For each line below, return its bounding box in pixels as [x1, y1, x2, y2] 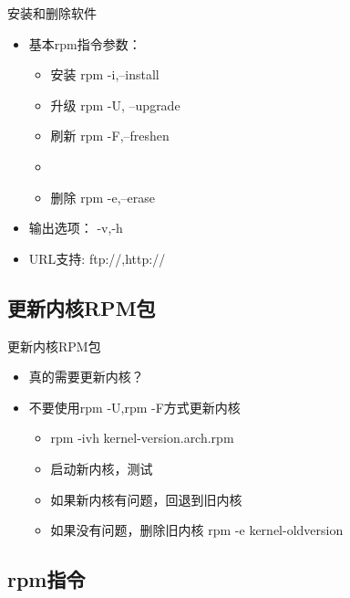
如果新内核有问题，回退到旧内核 [50, 489, 242, 509]
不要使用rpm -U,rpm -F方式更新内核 [28, 397, 241, 416]
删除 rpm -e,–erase [50, 187, 156, 206]
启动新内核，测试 [50, 458, 153, 477]
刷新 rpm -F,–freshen [50, 126, 170, 145]
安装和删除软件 [7, 4, 97, 22]
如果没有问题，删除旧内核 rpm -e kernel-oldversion [50, 520, 344, 540]
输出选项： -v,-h [28, 218, 123, 237]
